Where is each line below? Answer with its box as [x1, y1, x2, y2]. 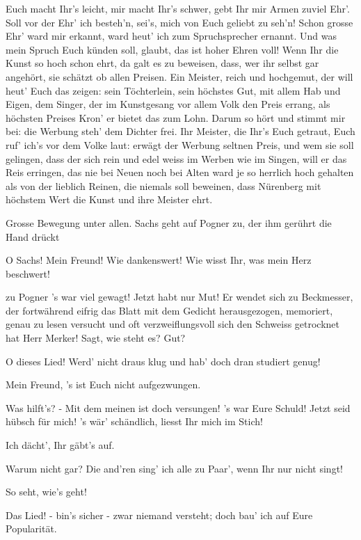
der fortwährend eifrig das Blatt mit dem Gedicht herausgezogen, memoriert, [6, 303, 333, 317]
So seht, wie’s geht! [6, 484, 87, 499]
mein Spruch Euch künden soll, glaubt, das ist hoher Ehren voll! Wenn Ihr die [6, 42, 339, 56]
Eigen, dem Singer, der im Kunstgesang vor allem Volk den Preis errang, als [6, 97, 330, 111]
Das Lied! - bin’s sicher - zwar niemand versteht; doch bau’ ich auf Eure [6, 507, 313, 522]
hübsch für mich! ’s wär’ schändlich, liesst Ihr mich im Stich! [6, 414, 263, 429]
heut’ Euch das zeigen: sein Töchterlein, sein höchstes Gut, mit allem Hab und [6, 83, 341, 97]
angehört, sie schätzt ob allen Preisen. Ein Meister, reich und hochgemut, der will [6, 69, 353, 84]
